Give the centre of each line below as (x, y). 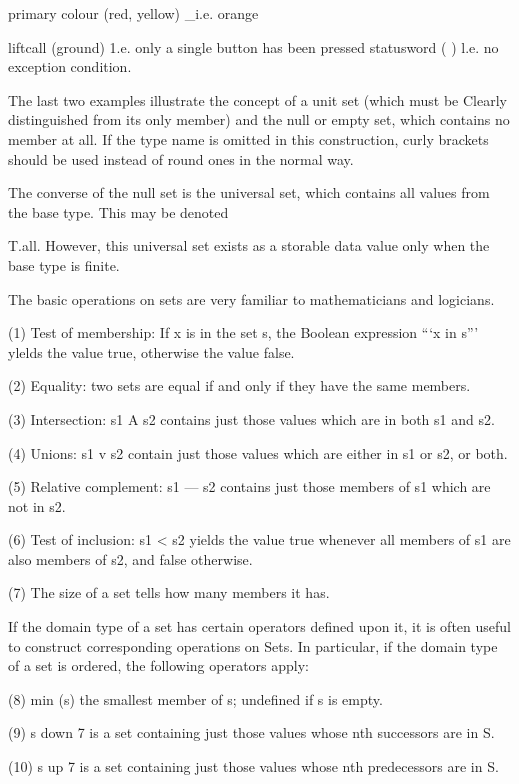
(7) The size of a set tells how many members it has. (169, 592)
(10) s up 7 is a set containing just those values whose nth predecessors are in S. (253, 766)
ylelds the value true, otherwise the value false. (151, 351)
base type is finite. (64, 264)
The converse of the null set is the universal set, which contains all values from (249, 192)
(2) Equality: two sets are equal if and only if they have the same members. (239, 385)
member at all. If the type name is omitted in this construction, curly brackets (248, 138)
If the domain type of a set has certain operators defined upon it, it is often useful (259, 626)
